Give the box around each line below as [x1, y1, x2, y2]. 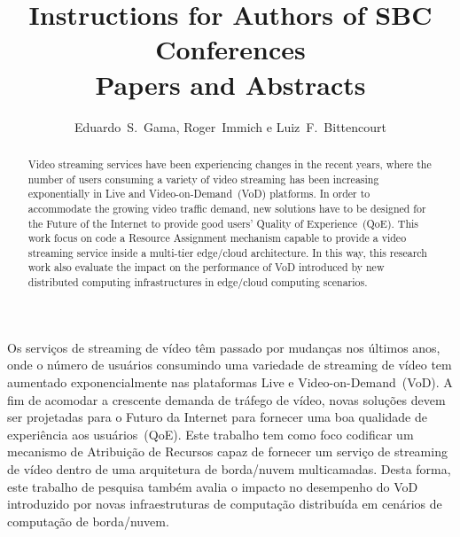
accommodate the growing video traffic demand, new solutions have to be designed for [27, 200, 426, 215]
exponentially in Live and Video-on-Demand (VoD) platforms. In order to [27, 186, 370, 201]
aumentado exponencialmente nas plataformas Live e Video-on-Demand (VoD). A [7, 372, 453, 391]
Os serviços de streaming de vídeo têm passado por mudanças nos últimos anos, [7, 338, 441, 356]
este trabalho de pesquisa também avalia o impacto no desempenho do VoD [7, 477, 418, 495]
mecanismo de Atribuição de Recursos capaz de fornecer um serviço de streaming [7, 442, 448, 461]
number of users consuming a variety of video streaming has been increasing [27, 171, 379, 186]
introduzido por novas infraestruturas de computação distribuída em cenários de [7, 494, 442, 513]
